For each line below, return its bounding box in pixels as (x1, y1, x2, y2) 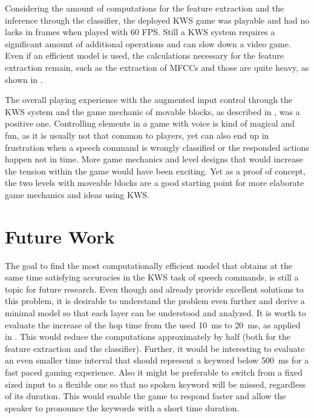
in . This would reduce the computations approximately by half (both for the (5, 330, 291, 343)
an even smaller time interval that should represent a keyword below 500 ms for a (5, 354, 309, 367)
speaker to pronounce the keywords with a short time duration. (5, 401, 240, 414)
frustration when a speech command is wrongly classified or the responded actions (5, 141, 309, 153)
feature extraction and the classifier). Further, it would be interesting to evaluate (5, 342, 305, 354)
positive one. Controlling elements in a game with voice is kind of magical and (5, 117, 295, 130)
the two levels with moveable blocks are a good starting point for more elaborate (5, 176, 304, 189)
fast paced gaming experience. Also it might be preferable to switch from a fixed (5, 365, 303, 378)
